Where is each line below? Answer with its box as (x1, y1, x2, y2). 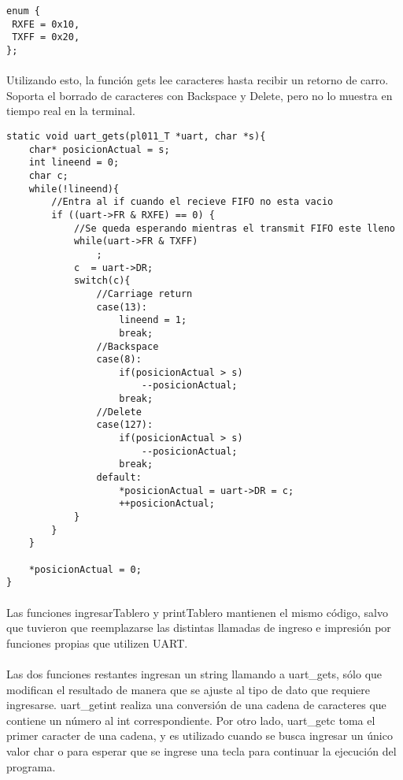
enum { (6, 6, 40, 17)
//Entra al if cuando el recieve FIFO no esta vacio (51, 196, 334, 208)
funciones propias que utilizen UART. (6, 634, 188, 651)
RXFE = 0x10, (12, 18, 80, 30)
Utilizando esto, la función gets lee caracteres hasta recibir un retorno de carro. (6, 72, 389, 88)
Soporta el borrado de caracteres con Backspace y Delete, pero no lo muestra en (6, 87, 393, 103)
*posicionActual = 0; (28, 563, 142, 575)
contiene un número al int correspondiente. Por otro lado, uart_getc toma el (6, 711, 375, 728)
